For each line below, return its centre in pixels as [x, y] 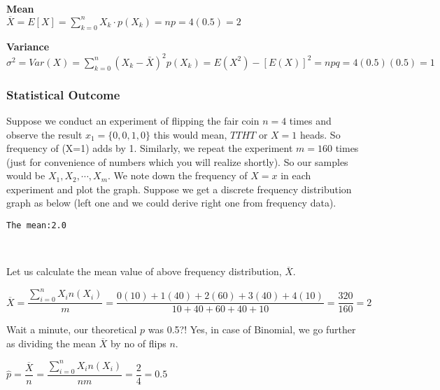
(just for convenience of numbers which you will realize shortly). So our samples [177, 161]
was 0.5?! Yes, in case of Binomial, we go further [252, 329]
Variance [28, 46]
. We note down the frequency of [178, 175]
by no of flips [138, 343]
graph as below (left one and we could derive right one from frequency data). [171, 203]
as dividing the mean [51, 343]
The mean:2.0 [36, 226]
